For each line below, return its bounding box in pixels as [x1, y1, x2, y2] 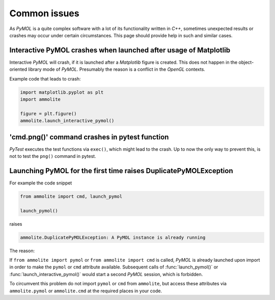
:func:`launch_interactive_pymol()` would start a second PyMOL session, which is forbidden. [9, 271, 203, 277]
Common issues [9, 8, 79, 19]
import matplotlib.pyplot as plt [20, 89, 104, 95]
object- [238, 59, 254, 65]
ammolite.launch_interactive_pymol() [20, 118, 115, 124]
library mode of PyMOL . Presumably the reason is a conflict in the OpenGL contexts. [28, 66, 206, 72]
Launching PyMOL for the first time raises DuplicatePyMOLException [9, 166, 234, 175]
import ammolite [20, 97, 61, 102]
